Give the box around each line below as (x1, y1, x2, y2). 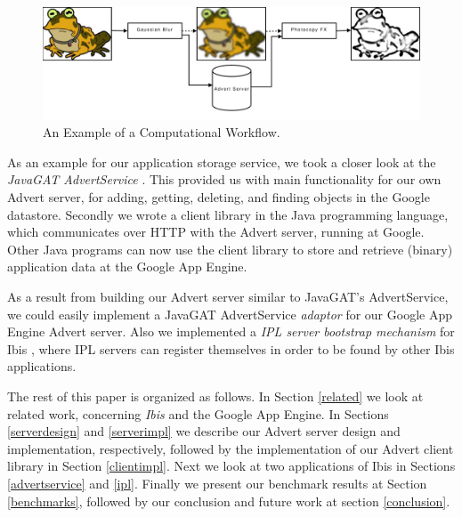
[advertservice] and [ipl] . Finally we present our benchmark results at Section (7, 473, 427, 492)
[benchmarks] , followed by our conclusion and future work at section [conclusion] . (7, 491, 450, 510)
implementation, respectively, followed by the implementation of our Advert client (7, 439, 454, 457)
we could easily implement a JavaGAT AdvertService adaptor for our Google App (7, 304, 452, 323)
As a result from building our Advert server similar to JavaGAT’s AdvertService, (7, 287, 449, 306)
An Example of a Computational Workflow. (43, 123, 280, 141)
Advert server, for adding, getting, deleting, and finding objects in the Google (7, 188, 430, 206)
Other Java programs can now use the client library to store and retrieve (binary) (7, 239, 453, 258)
